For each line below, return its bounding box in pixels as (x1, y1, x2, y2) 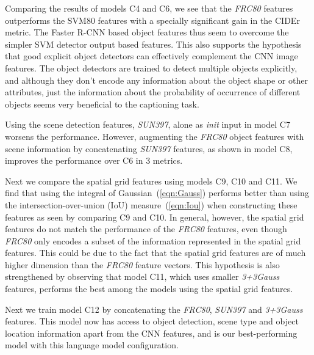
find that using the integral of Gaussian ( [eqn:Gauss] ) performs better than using (5, 186, 309, 199)
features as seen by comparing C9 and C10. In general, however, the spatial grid (5, 210, 304, 223)
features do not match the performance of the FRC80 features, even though (5, 222, 287, 235)
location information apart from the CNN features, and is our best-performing (5, 326, 298, 339)
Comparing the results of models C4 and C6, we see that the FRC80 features (5, 2, 293, 14)
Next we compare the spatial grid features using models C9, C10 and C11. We (5, 174, 298, 187)
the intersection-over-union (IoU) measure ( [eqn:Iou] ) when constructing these (5, 198, 298, 211)
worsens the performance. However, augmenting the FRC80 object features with (5, 130, 304, 142)
